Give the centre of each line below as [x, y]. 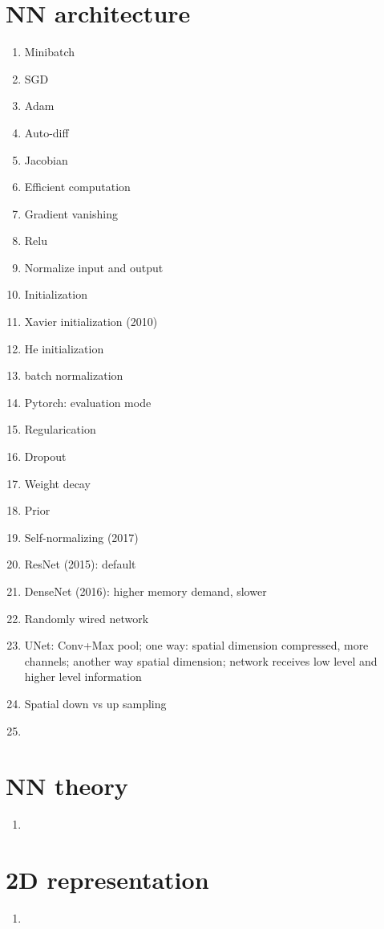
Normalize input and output [94, 267]
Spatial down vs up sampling [95, 703]
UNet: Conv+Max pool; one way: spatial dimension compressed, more [196, 645]
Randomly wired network [87, 618]
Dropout [45, 456]
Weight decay [57, 483]
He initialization [64, 348]
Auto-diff [46, 132]
